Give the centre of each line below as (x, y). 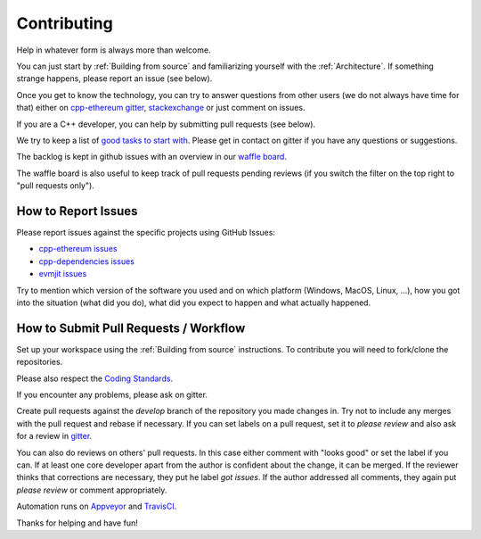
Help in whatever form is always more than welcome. (114, 50)
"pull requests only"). (56, 186)
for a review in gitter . (54, 436)
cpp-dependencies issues (87, 261)
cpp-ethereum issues (78, 249)
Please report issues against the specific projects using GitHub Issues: (146, 232)
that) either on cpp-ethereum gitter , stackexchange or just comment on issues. (161, 108)
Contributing (65, 23)
